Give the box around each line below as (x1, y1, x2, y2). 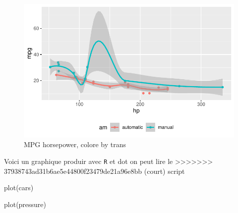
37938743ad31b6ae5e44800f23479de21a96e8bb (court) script (4, 165, 185, 176)
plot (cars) (4, 182, 34, 193)
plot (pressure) (4, 199, 47, 209)
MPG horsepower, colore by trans (24, 139, 126, 150)
